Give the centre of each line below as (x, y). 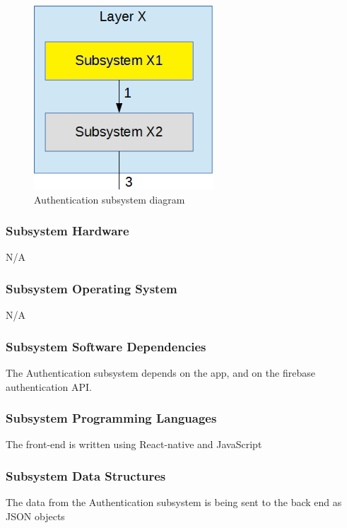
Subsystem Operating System (92, 288)
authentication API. (49, 386)
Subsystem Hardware (67, 231)
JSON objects (35, 516)
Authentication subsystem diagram (110, 199)
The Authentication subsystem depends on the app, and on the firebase (160, 373)
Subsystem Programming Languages (111, 418)
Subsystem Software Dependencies (106, 346)
